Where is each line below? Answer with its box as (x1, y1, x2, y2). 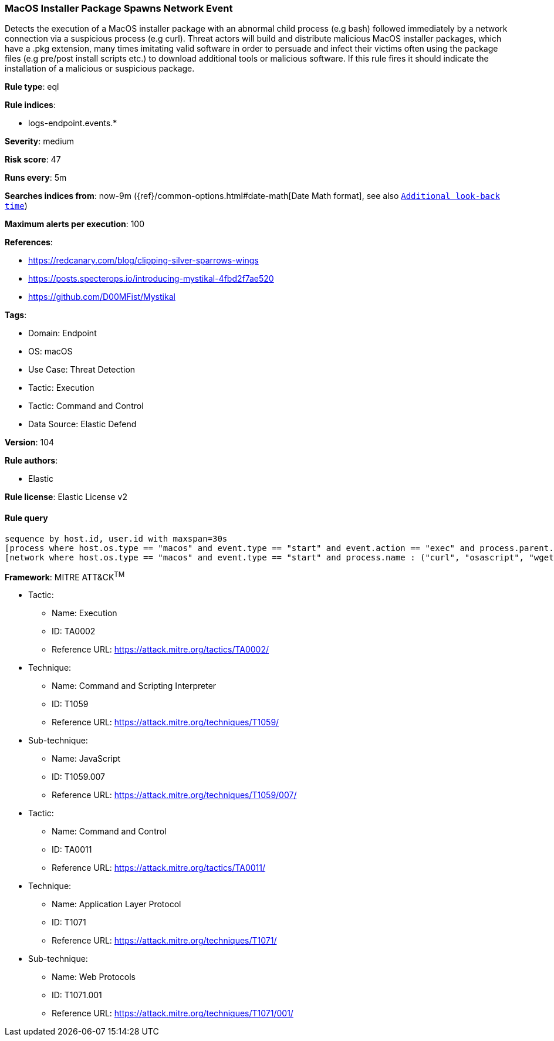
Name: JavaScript (52, 753, 121, 764)
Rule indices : (5, 100, 56, 110)
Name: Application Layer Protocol (52, 899, 181, 910)
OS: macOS (28, 346, 73, 357)
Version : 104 (5, 437, 55, 448)
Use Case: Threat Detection (28, 364, 136, 375)
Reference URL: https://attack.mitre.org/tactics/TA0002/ (52, 644, 269, 655)
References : (5, 237, 53, 248)
